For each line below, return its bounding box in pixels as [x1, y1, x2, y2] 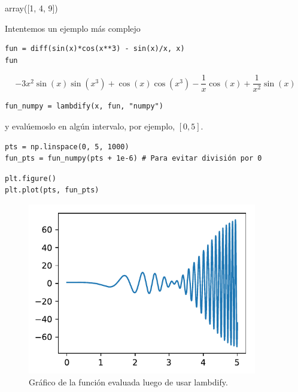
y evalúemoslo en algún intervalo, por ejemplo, [5, 120, 175, 132]
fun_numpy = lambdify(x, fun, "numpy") [5, 102, 163, 111]
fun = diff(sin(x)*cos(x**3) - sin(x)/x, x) [5, 44, 185, 53]
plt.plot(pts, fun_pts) [5, 186, 99, 195]
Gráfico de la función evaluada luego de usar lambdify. [29, 375, 228, 388]
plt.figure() [5, 174, 56, 183]
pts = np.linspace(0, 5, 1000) [5, 142, 129, 151]
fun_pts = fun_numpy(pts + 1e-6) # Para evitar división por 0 [5, 154, 262, 163]
